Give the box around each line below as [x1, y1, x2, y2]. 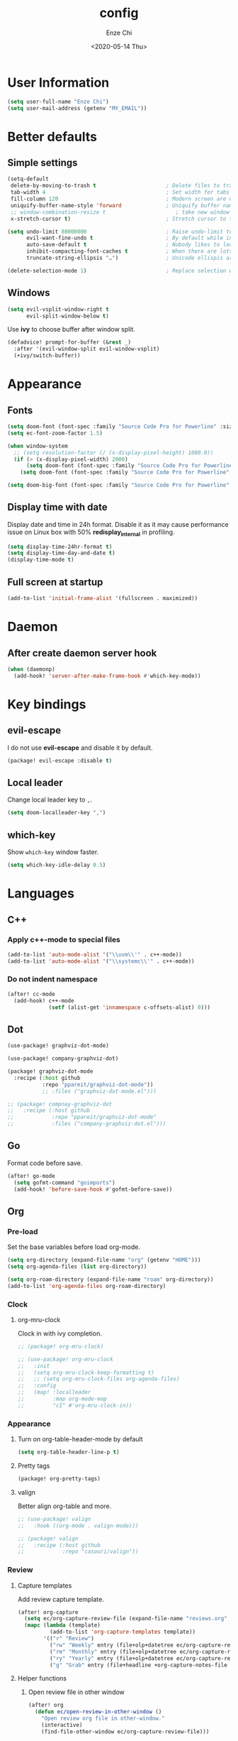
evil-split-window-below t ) [25, 312, 110, 320]
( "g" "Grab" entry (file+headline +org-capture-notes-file [49, 1661, 228, 1669]
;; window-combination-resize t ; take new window [10, 208, 230, 216]
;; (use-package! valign [17, 1515, 91, 1522]
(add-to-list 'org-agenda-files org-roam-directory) [7, 1282, 166, 1289]
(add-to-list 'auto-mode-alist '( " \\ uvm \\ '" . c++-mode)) [7, 951, 182, 958]
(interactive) [41, 1722, 83, 1729]
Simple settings [7, 157, 78, 169]
